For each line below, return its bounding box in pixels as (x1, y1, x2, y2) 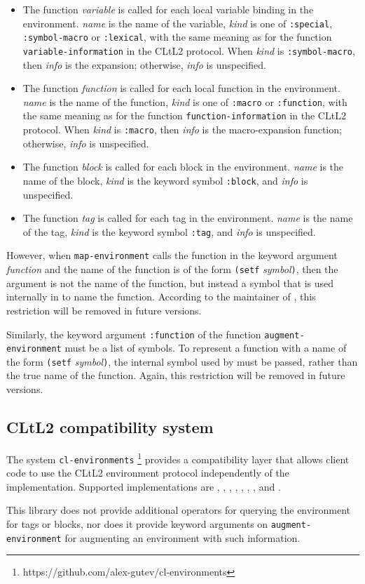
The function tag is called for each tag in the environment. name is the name (22, 211, 353, 225)
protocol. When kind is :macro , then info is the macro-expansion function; (22, 122, 342, 137)
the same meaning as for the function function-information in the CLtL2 (22, 108, 346, 123)
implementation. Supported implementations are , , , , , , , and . (6, 479, 281, 493)
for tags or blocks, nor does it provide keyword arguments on (6, 516, 268, 531)
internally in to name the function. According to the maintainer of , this (6, 289, 316, 304)
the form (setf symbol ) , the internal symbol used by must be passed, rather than (6, 354, 358, 369)
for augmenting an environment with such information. (64, 530, 301, 545)
